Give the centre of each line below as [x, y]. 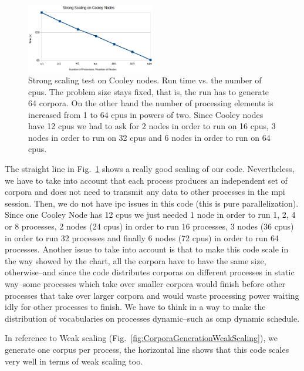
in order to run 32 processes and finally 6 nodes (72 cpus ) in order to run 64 [142, 237]
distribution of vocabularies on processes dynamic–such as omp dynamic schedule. [152, 318]
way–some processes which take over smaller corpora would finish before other [145, 284]
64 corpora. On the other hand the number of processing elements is [151, 103]
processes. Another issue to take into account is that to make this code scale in [147, 249]
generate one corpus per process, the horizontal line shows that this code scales [147, 349]
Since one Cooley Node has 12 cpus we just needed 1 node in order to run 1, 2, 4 [150, 215]
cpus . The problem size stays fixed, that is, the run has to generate [149, 91]
